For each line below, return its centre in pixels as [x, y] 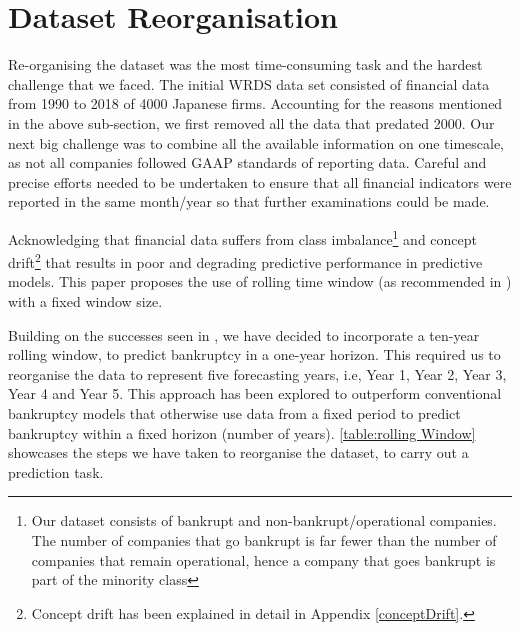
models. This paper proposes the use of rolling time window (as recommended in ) [260, 281]
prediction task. [56, 471]
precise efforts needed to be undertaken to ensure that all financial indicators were [260, 181]
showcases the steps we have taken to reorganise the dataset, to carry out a [238, 452]
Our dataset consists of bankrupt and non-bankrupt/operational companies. [264, 520]
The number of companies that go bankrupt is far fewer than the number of [264, 539]
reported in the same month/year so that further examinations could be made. [249, 201]
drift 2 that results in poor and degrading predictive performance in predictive [245, 260]
